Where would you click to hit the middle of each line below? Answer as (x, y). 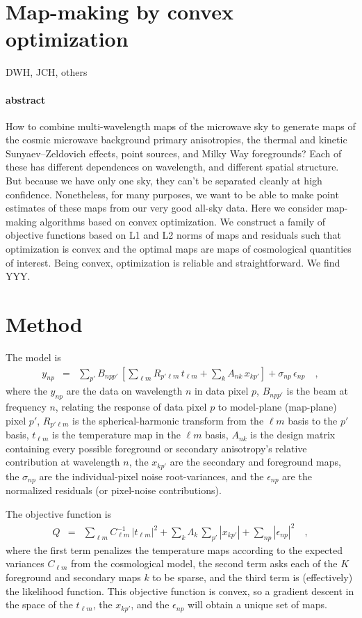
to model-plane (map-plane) (277, 407)
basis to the (313, 420)
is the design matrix (293, 435)
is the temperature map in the (116, 435)
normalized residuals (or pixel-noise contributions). (114, 490)
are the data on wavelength (124, 391)
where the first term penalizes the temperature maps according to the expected (174, 549)
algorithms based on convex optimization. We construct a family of (182, 221)
